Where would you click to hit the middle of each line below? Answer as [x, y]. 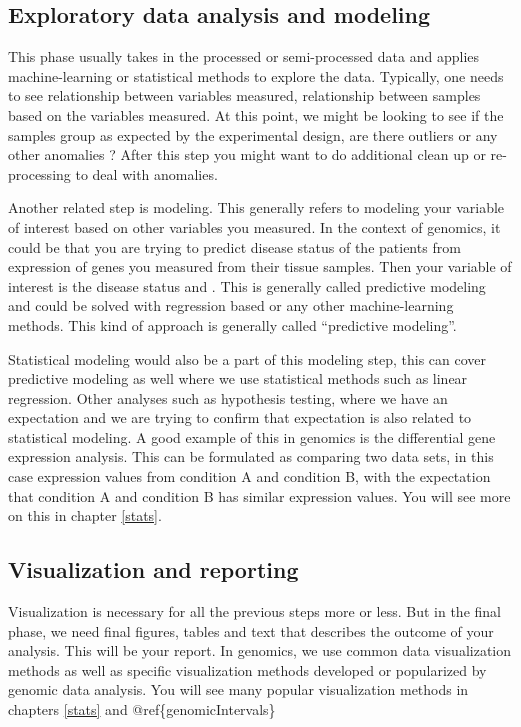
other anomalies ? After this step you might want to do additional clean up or [247, 154]
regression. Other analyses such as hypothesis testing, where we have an [228, 397]
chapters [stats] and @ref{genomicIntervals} [142, 709]
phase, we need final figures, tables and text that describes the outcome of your [251, 630]
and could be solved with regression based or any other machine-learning [231, 305]
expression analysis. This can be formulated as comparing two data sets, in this [251, 456]
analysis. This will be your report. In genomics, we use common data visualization [260, 650]
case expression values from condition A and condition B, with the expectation [249, 476]
